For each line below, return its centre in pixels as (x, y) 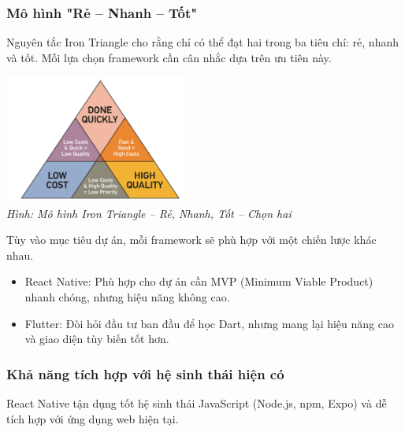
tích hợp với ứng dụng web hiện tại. (93, 418)
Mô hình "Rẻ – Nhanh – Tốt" (102, 12)
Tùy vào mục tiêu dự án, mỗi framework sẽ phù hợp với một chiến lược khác (191, 240)
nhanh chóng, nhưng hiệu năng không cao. (127, 297)
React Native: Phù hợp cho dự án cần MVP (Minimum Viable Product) (199, 281)
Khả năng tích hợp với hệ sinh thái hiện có (145, 373)
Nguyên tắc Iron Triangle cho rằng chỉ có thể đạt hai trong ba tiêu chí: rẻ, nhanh (202, 42)
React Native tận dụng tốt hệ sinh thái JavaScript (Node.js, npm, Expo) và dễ (197, 403)
